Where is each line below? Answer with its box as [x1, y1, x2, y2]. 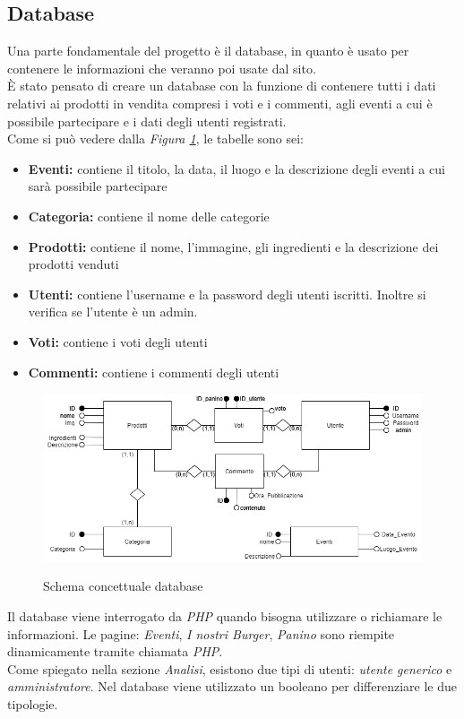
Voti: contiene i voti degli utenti [28, 332, 208, 351]
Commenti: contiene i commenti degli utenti [28, 362, 279, 381]
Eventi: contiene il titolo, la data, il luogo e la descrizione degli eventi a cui [28, 159, 445, 178]
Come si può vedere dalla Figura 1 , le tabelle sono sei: [7, 129, 304, 148]
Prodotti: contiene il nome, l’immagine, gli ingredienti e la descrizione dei [28, 237, 439, 256]
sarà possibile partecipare [28, 177, 168, 195]
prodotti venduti [28, 255, 119, 273]
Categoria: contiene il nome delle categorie [28, 206, 270, 225]
